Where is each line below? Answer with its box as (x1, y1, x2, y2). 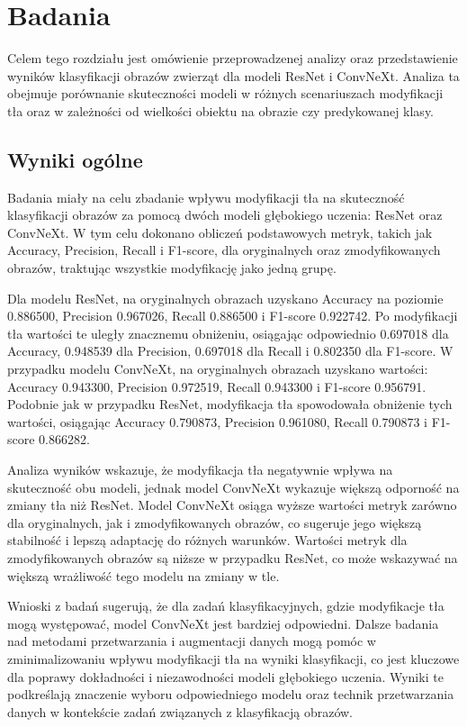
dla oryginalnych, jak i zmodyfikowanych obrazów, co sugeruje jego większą (7, 513, 422, 532)
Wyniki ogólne (7, 145, 143, 173)
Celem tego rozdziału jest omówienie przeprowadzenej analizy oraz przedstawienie (7, 49, 458, 68)
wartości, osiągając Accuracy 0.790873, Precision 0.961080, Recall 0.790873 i (7, 412, 427, 431)
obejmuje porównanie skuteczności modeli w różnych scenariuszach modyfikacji (7, 84, 444, 103)
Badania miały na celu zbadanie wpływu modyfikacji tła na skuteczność (7, 187, 405, 206)
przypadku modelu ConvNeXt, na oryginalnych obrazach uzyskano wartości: (7, 359, 428, 378)
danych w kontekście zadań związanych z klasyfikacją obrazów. (7, 702, 353, 721)
